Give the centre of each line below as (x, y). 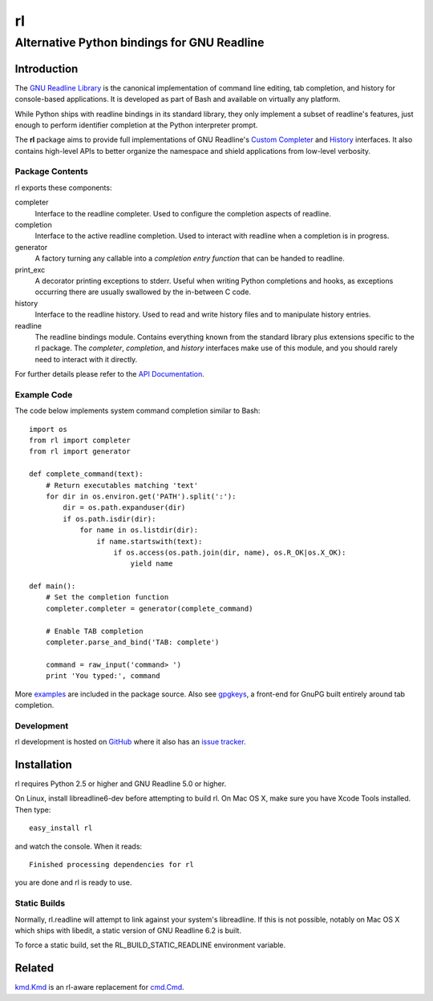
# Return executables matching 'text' (122, 485)
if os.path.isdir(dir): (109, 519)
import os (48, 429)
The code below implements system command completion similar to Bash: (138, 411)
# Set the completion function (107, 597)
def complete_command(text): (86, 474)
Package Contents (51, 172)
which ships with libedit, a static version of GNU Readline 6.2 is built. (128, 930)
